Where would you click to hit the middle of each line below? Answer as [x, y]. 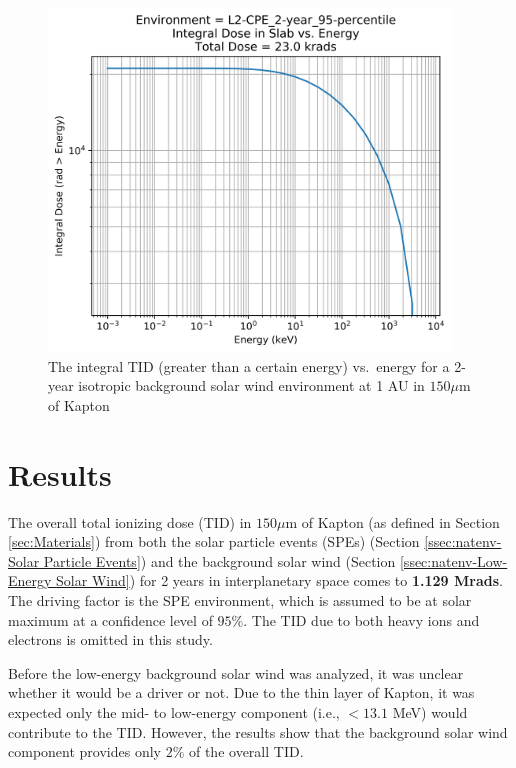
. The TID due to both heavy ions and [361, 619]
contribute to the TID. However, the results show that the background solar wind [258, 731]
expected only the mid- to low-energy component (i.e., [174, 712]
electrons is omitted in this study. [110, 639]
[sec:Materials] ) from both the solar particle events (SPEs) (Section [214, 541]
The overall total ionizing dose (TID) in [130, 521]
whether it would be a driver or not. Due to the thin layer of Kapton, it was [241, 692]
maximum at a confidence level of [110, 619]
